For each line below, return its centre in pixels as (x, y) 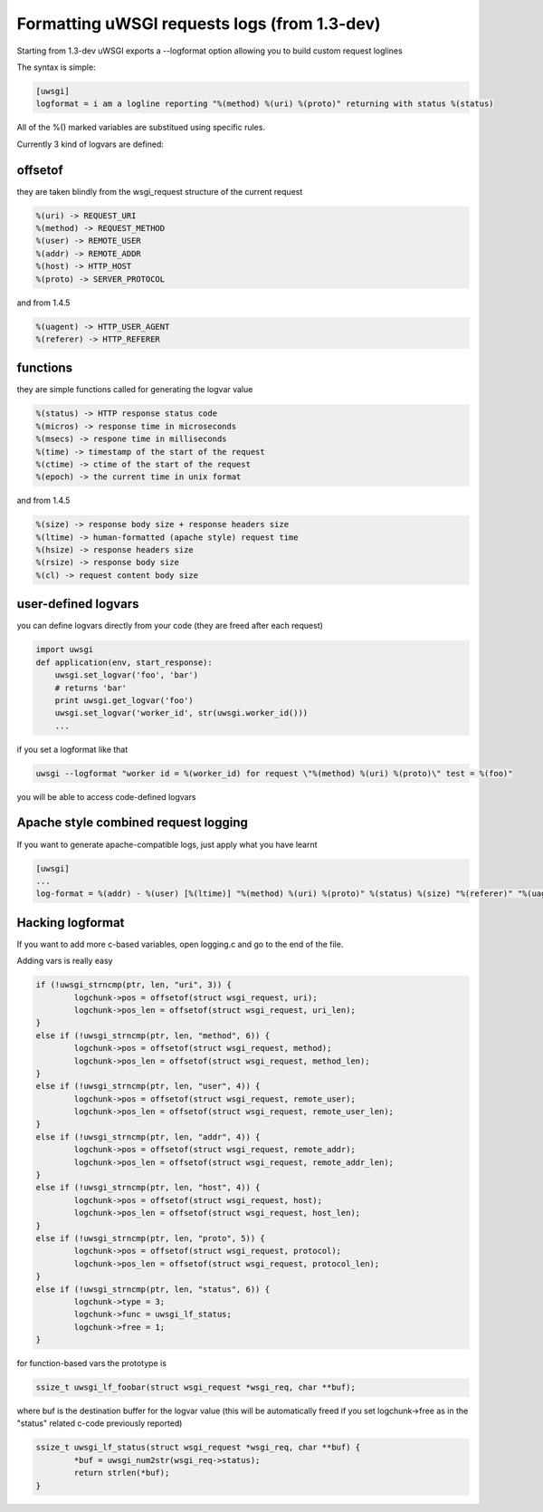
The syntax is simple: (56, 67)
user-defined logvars (78, 604)
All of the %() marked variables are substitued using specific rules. (141, 128)
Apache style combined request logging (133, 823)
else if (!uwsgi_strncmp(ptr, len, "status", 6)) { (153, 1289)
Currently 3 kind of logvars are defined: (90, 144)
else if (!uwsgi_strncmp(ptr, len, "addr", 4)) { (148, 1136)
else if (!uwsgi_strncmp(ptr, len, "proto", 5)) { (151, 1238)
